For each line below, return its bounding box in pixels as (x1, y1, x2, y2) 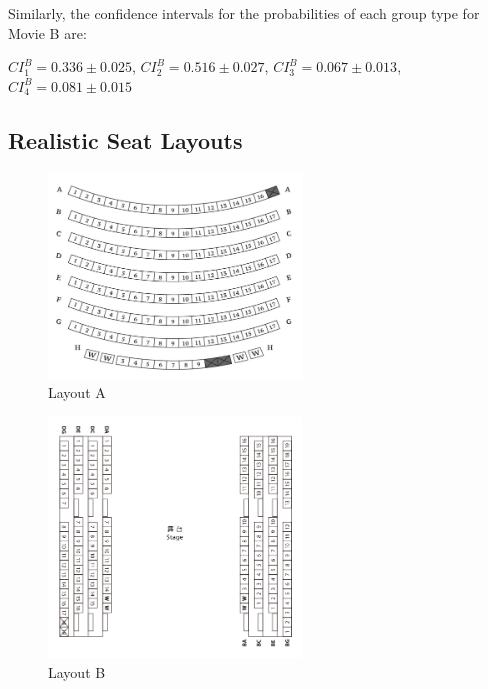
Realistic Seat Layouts (8, 124, 243, 155)
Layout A (48, 382, 106, 403)
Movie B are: (8, 22, 87, 43)
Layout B (48, 661, 106, 682)
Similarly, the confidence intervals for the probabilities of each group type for (8, 3, 480, 23)
